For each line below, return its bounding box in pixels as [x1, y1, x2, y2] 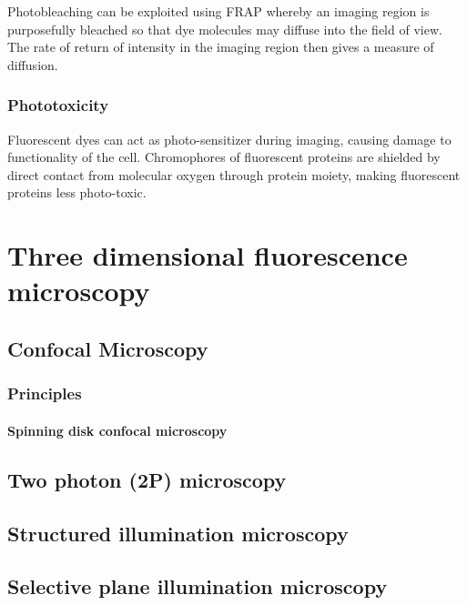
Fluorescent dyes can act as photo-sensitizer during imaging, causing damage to [7, 129, 452, 148]
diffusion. [7, 55, 58, 74]
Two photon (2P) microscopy [7, 465, 287, 493]
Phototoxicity [7, 94, 109, 116]
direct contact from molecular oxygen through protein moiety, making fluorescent [7, 165, 461, 184]
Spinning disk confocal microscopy [7, 420, 228, 439]
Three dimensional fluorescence [7, 237, 408, 274]
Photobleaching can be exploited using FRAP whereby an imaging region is [7, 2, 430, 20]
